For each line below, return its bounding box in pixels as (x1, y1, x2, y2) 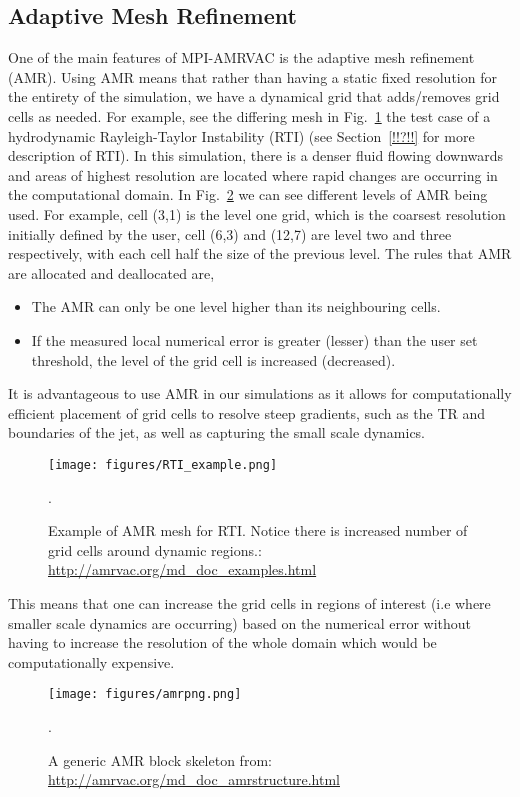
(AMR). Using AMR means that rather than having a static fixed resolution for (8, 66, 497, 87)
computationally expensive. (8, 651, 175, 672)
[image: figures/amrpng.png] (48, 687, 242, 702)
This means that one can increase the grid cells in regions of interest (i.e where (8, 592, 491, 613)
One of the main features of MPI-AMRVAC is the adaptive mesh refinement (8, 47, 475, 68)
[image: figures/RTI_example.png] (48, 457, 278, 472)
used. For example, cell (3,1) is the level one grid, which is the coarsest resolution (8, 203, 506, 224)
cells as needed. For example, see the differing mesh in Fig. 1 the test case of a (8, 105, 491, 126)
